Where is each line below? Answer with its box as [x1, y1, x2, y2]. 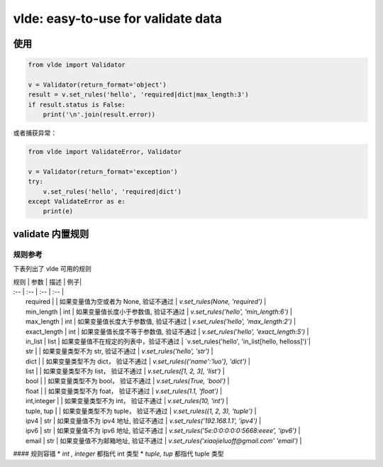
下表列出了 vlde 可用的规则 [13, 265, 91, 273]
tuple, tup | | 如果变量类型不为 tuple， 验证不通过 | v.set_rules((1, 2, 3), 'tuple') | [26, 407, 257, 415]
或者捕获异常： [13, 128, 57, 138]
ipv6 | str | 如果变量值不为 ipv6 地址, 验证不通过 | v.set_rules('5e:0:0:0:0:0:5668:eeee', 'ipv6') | [26, 427, 301, 435]
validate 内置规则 [13, 228, 89, 240]
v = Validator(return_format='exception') [28, 167, 178, 175]
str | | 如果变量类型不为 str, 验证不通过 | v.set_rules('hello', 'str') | [26, 347, 213, 356]
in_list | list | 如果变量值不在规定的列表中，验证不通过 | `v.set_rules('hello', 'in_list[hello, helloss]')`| [26, 337, 311, 346]
